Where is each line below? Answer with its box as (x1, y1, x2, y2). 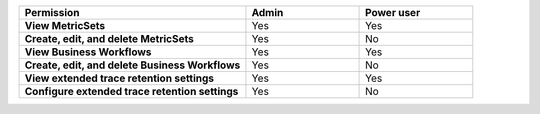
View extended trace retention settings (24, 71, 215, 85)
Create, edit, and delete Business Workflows (24, 58, 241, 72)
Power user (365, 6, 421, 19)
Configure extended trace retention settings (24, 85, 239, 98)
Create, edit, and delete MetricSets (24, 32, 194, 45)
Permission (24, 6, 80, 19)
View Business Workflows (24, 45, 152, 59)
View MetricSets (24, 19, 106, 32)
